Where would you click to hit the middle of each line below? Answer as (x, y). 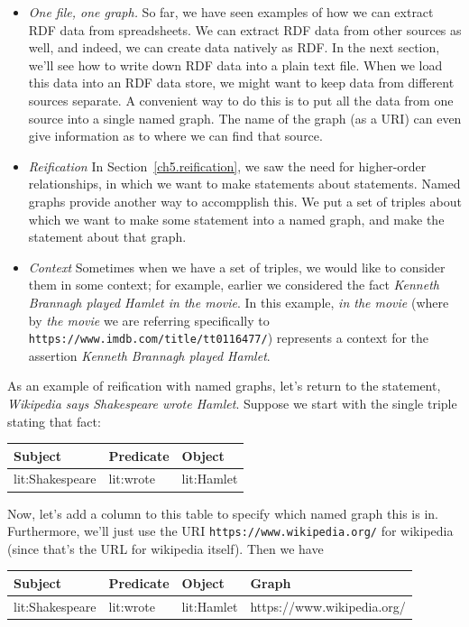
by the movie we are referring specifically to (149, 320)
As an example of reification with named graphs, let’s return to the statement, (224, 386)
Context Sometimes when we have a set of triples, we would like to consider (237, 267)
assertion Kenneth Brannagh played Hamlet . (149, 355)
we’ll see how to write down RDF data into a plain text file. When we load (235, 65)
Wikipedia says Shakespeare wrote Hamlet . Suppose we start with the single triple (232, 403)
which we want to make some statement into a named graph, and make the (236, 219)
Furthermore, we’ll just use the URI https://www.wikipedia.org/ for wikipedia (230, 531)
